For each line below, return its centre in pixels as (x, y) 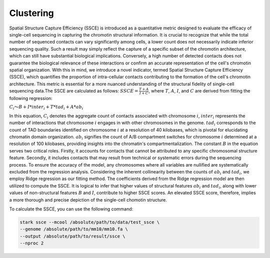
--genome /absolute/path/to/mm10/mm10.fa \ (74, 229)
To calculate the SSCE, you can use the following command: (71, 209)
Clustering (32, 13)
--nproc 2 (32, 243)
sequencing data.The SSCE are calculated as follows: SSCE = (74, 91)
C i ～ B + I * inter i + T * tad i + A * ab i (46, 107)
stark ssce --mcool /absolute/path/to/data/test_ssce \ (90, 222)
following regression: (31, 98)
